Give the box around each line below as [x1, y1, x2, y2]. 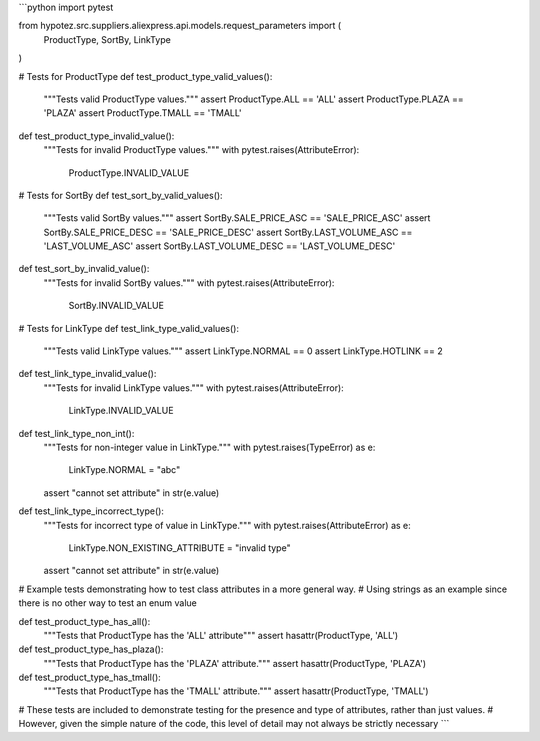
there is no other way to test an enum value [18, 597, 197, 609]
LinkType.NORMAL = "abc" [68, 464, 181, 476]
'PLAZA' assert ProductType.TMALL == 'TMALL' [43, 107, 242, 119]
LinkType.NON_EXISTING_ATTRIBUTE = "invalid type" [68, 541, 291, 554]
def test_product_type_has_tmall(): [18, 671, 162, 684]
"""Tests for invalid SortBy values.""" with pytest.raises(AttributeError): [43, 276, 335, 289]
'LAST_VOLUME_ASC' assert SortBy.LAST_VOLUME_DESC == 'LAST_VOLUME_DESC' [43, 240, 396, 252]
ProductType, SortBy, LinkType [43, 33, 172, 45]
